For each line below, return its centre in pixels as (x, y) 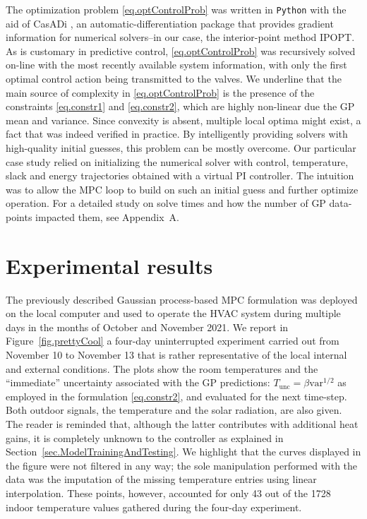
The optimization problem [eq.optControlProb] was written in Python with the (176, 9)
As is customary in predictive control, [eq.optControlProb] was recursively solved (181, 50)
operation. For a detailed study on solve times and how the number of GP (166, 203)
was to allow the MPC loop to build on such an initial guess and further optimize (182, 189)
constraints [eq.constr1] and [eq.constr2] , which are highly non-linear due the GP (180, 106)
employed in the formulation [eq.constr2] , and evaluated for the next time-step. (176, 396)
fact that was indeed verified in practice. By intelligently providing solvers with (177, 134)
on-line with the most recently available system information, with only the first (176, 65)
